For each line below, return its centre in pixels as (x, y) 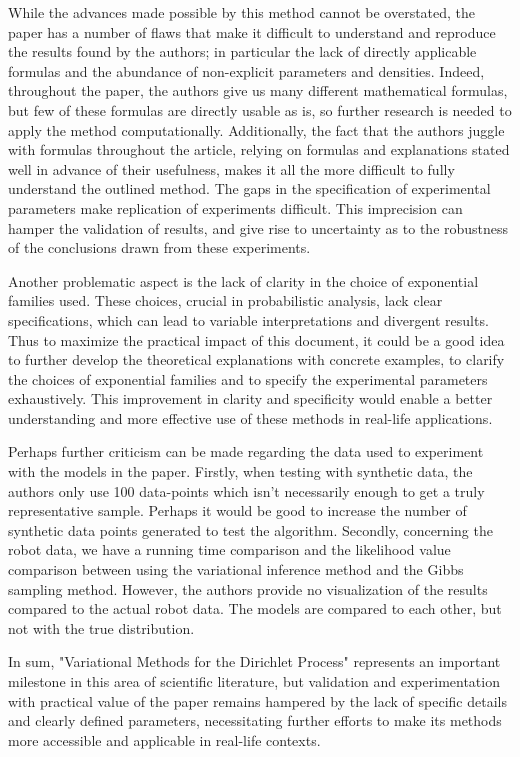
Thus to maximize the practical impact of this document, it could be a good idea (256, 339)
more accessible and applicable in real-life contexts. (164, 739)
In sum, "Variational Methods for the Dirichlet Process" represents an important (254, 661)
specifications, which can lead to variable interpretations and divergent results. (248, 319)
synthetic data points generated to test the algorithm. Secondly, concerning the (250, 529)
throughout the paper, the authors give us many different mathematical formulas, (258, 90)
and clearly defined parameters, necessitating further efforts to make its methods (255, 720)
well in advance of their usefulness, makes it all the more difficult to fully (231, 168)
